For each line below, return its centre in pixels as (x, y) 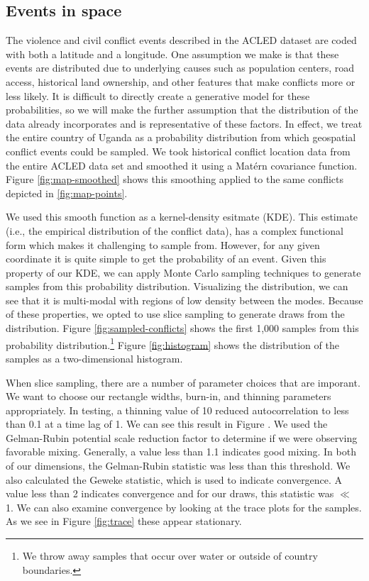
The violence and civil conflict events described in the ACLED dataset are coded (181, 40)
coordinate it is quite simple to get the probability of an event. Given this (166, 259)
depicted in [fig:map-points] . (67, 193)
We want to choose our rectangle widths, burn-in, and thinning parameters (169, 396)
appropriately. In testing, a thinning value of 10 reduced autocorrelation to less (177, 410)
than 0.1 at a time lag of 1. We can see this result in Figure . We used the (167, 424)
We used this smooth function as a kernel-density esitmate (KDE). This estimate (182, 217)
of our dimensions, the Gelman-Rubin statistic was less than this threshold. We (178, 466)
